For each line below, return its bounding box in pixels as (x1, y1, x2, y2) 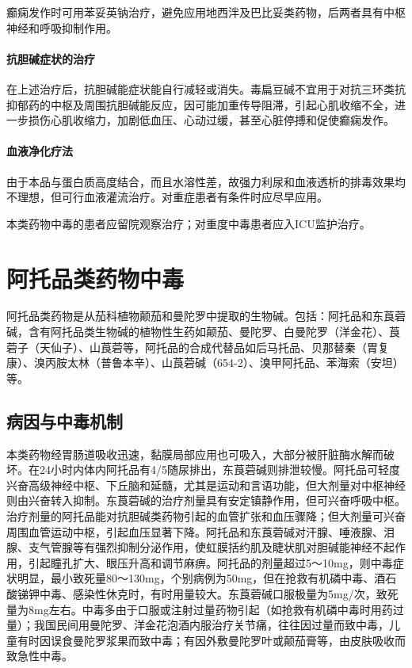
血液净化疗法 (6, 143, 73, 159)
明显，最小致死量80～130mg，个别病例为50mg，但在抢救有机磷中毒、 (17, 570, 375, 586)
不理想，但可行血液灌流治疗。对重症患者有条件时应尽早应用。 (6, 189, 328, 205)
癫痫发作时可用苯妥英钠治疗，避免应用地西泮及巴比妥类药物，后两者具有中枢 (6, 4, 406, 20)
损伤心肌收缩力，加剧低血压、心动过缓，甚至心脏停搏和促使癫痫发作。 (28, 112, 395, 128)
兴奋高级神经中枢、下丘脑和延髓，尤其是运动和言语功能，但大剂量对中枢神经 (6, 476, 406, 493)
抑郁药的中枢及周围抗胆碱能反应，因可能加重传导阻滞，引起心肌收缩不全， (6, 96, 395, 113)
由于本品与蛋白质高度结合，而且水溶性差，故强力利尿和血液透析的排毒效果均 (6, 173, 406, 189)
